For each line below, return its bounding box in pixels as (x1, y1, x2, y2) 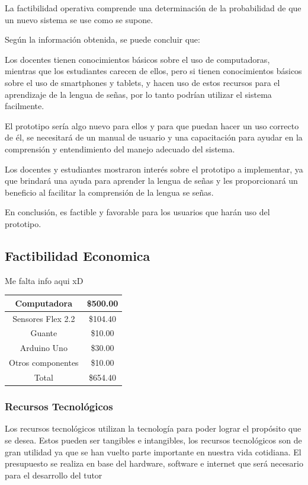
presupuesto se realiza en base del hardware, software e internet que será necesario (5, 457, 303, 470)
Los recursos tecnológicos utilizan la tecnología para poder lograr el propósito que (5, 422, 301, 435)
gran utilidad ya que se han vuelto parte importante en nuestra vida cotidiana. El (5, 445, 301, 458)
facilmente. (5, 100, 44, 112)
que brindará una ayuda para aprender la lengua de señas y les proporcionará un (5, 174, 298, 187)
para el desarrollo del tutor (5, 468, 102, 481)
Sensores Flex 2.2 (12, 312, 75, 324)
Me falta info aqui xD (5, 274, 84, 286)
